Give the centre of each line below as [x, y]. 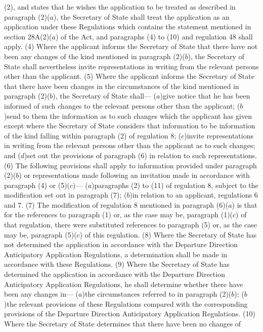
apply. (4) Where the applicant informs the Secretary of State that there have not [131, 46]
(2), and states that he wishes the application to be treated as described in [120, 7]
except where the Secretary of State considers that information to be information [130, 126]
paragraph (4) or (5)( [37, 185]
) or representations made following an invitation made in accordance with [134, 175]
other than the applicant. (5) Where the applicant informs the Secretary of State [129, 76]
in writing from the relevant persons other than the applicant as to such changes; [130, 145]
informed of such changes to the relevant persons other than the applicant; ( [122, 105]
